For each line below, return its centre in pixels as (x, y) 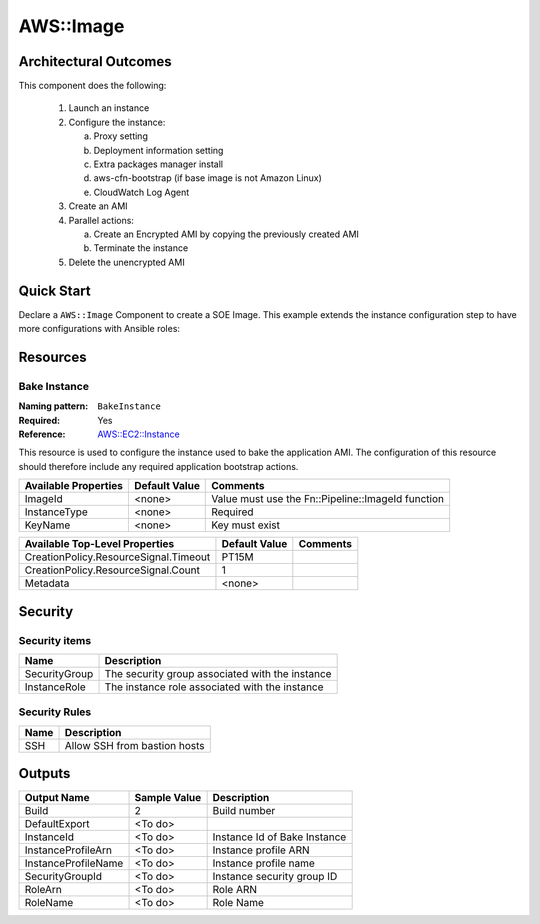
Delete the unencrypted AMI (126, 262)
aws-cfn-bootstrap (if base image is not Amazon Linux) (207, 178)
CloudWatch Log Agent (141, 192)
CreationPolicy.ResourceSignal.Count (112, 570)
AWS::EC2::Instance (138, 434)
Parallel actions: (101, 220)
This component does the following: (92, 86)
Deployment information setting (158, 150)
